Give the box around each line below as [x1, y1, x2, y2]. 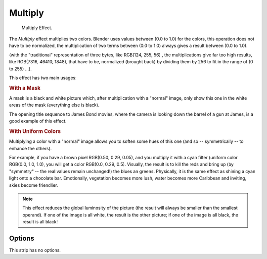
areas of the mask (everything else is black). [9, 102, 100, 108]
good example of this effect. [9, 118, 67, 124]
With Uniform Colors [9, 128, 61, 134]
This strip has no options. [9, 247, 61, 253]
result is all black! [22, 219, 58, 225]
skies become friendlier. [9, 182, 58, 188]
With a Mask [9, 85, 41, 91]
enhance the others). [9, 145, 52, 151]
